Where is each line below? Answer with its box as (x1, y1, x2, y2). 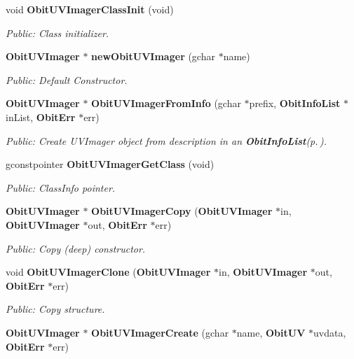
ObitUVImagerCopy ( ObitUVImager (91, 204, 273, 218)
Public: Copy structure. (6, 302, 105, 316)
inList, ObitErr (6, 109, 76, 124)
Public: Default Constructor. (6, 72, 128, 87)
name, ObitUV (236, 325, 306, 339)
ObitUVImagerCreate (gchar (91, 325, 229, 339)
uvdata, (313, 325, 346, 339)
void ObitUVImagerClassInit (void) (6, 2, 174, 16)
